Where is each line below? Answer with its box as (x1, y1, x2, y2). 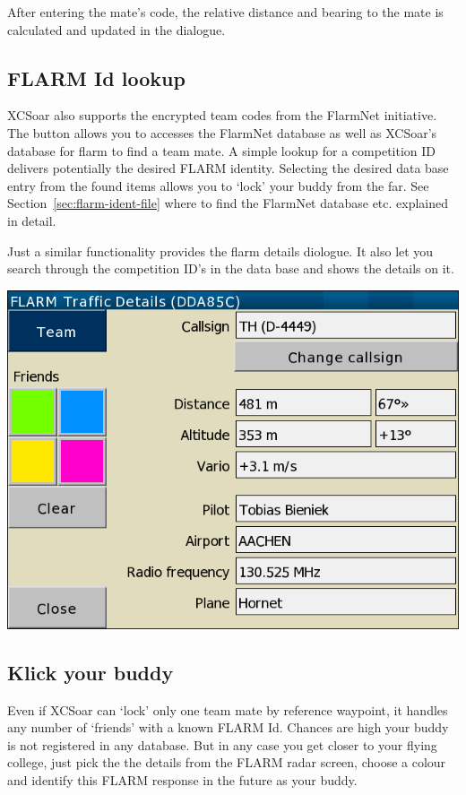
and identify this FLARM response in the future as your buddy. (7, 770, 358, 789)
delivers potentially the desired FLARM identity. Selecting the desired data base (7, 159, 449, 177)
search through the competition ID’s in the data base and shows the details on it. (7, 259, 454, 278)
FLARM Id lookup (7, 64, 186, 91)
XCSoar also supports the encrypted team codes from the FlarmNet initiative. (7, 106, 437, 125)
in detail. (7, 211, 56, 229)
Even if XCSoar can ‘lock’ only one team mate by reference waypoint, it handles (7, 700, 448, 719)
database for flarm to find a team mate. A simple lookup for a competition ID (7, 141, 436, 160)
